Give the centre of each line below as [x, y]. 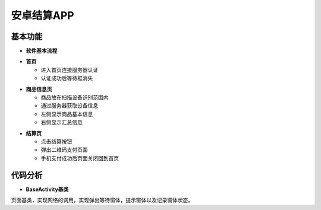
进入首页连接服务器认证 [69, 70]
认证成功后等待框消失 [67, 78]
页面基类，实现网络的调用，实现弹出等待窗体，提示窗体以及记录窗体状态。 [102, 200]
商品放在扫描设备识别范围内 [75, 97]
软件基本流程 [42, 51]
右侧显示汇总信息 [62, 122]
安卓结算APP [43, 15]
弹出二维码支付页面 [64, 150]
